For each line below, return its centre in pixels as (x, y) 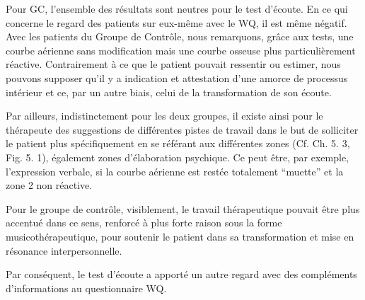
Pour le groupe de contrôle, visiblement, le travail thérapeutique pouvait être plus (183, 208)
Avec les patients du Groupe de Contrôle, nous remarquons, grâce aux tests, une (180, 36)
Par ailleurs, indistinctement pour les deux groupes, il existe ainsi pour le (164, 116)
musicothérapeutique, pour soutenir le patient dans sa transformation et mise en (180, 236)
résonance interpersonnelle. (64, 250)
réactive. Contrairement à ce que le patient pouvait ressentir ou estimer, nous (173, 64)
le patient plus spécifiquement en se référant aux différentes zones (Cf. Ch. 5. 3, (178, 143)
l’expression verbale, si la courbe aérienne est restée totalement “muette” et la (175, 171)
